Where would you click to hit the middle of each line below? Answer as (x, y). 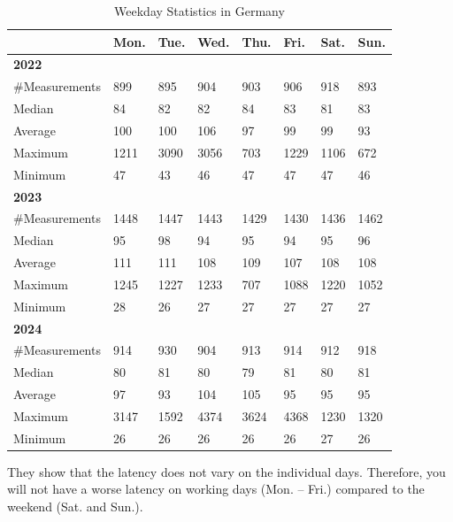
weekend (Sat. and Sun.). (75, 507)
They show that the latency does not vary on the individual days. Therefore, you (226, 471)
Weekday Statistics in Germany (200, 11)
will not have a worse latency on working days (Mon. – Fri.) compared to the (216, 489)
